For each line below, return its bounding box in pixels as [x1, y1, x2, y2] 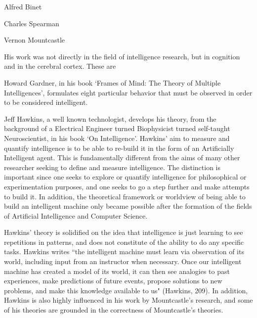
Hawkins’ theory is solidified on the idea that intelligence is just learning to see [4, 227, 243, 237]
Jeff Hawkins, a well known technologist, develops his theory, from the [4, 113, 216, 124]
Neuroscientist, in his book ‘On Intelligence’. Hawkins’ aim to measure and [4, 133, 230, 143]
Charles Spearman [4, 18, 59, 28]
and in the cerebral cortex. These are [4, 61, 116, 71]
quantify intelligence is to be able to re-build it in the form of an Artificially [4, 142, 234, 153]
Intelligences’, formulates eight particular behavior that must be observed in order [4, 87, 253, 97]
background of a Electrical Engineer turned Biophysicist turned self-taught [4, 123, 230, 134]
